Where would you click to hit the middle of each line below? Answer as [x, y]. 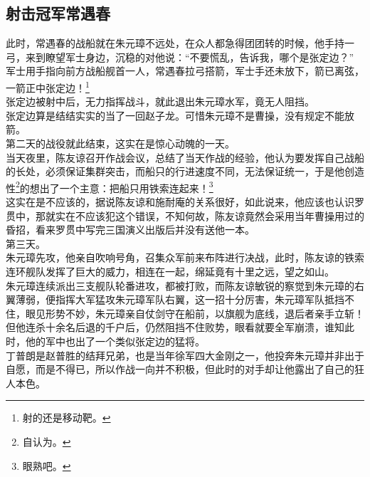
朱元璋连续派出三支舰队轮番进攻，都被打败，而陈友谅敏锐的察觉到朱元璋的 [180, 285]
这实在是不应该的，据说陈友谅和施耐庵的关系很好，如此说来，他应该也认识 [180, 202]
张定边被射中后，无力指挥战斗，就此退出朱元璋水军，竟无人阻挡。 [160, 101]
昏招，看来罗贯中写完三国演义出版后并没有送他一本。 [130, 230]
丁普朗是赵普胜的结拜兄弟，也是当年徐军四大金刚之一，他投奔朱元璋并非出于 [185, 355]
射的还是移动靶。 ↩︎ [67, 418]
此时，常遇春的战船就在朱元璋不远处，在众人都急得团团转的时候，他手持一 [180, 43]
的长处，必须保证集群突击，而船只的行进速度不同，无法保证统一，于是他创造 [185, 171]
